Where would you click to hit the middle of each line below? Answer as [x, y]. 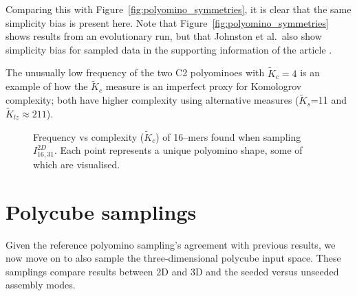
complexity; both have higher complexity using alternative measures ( [152, 100]
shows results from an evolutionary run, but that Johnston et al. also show [164, 36]
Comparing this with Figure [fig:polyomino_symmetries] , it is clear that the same [178, 9]
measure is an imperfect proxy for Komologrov [204, 86]
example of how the [47, 86]
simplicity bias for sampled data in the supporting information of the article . [169, 49]
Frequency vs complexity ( [89, 136]
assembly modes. [41, 285]
